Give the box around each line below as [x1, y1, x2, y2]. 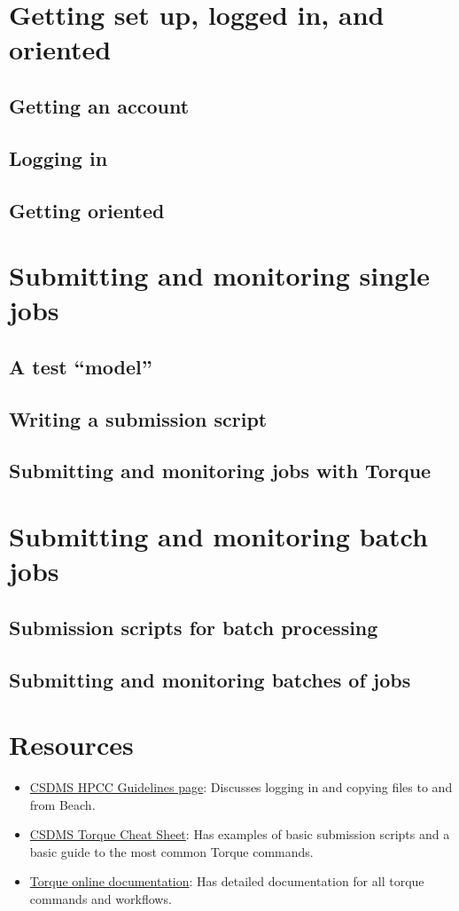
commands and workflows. [29, 890, 172, 908]
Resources [9, 726, 134, 763]
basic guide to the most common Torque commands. [29, 842, 314, 860]
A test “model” [9, 352, 152, 380]
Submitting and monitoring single [9, 257, 430, 294]
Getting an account [9, 91, 190, 119]
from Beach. [29, 795, 96, 813]
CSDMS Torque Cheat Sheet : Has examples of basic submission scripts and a [29, 825, 450, 844]
